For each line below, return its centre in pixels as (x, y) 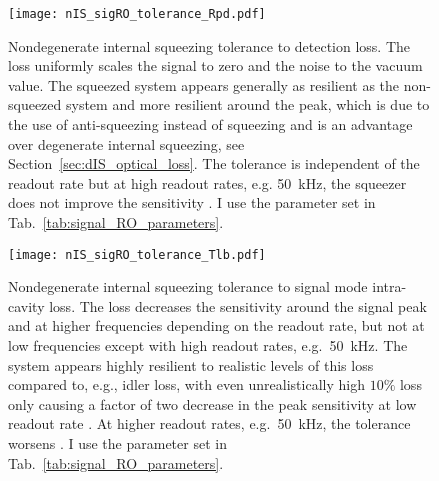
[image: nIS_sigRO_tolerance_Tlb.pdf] (137, 254)
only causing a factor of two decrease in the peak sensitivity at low (212, 403)
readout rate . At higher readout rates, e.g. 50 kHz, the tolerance (209, 423)
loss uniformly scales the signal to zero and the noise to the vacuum (215, 65)
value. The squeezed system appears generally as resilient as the (204, 84)
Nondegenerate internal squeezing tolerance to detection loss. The (209, 45)
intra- (389, 286)
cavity (26, 305)
